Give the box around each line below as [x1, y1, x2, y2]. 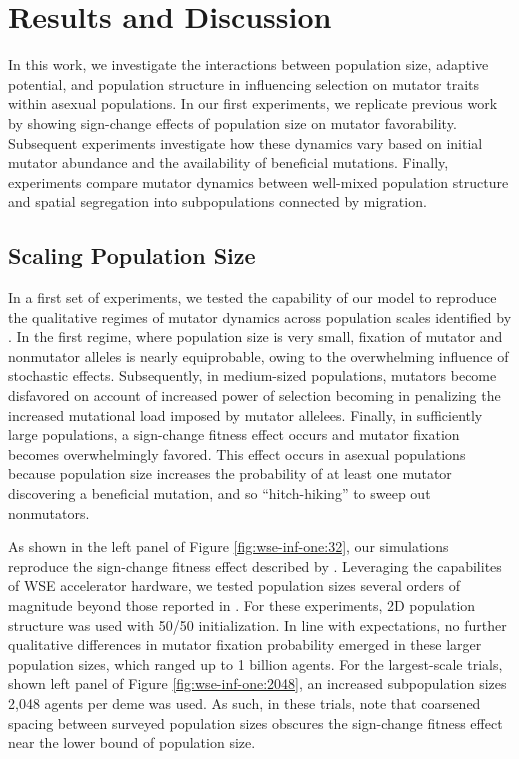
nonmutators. [8, 502, 90, 523]
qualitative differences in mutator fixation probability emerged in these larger [8, 634, 482, 655]
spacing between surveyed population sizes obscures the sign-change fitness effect [8, 712, 503, 733]
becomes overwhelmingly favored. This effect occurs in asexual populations [8, 443, 466, 464]
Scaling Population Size [8, 240, 256, 271]
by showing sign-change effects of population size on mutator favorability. [8, 112, 457, 133]
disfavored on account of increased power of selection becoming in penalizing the [8, 385, 501, 406]
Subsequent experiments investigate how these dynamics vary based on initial [8, 132, 483, 153]
